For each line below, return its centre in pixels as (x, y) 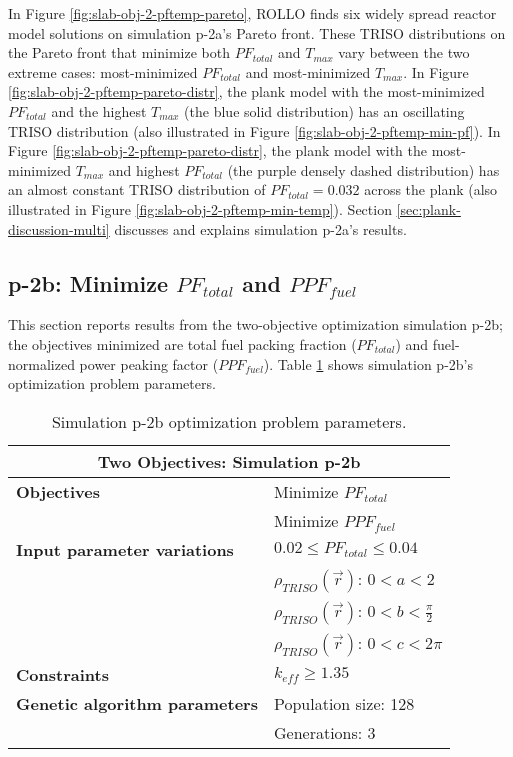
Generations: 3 (324, 732)
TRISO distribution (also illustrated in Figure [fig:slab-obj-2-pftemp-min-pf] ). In (254, 130)
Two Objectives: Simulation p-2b (229, 461)
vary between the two (404, 52)
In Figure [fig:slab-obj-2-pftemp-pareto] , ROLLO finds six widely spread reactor (252, 13)
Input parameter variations (125, 549)
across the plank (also (431, 189)
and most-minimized (308, 71)
